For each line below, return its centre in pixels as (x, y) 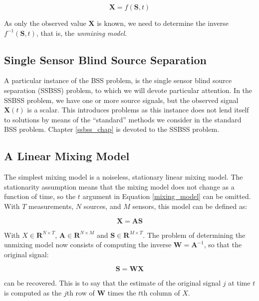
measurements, (51, 206)
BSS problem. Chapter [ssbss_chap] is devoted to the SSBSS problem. (112, 129)
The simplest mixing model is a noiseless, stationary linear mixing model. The (124, 177)
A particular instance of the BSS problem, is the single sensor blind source (118, 80)
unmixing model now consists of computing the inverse (88, 245)
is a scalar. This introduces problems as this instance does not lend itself (138, 110)
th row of (81, 292)
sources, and (102, 206)
